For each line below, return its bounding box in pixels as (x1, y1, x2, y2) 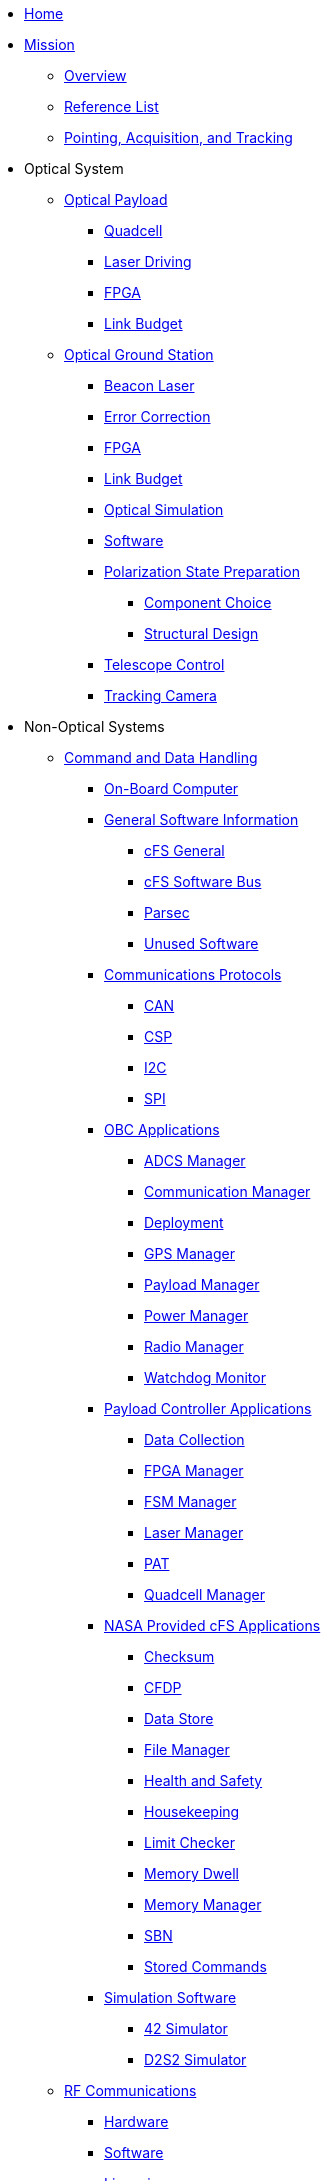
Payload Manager (144, 1276, 260, 1293)
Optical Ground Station (64, 346, 214, 363)
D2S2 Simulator (144, 2051, 247, 2068)
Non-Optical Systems (24, 718, 165, 735)
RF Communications (64, 2082, 197, 2099)
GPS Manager (144, 1245, 235, 1262)
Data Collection (144, 1431, 245, 1448)
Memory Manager (144, 1896, 262, 1913)
